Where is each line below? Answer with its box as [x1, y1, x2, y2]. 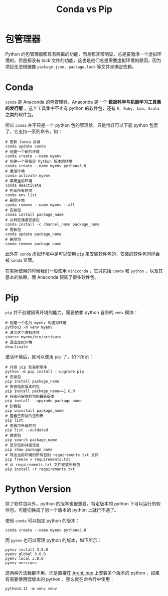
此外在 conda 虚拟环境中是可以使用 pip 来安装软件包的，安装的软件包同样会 [5, 251, 160, 257]
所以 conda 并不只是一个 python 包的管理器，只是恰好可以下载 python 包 [5, 122, 154, 128]
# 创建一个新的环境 [5, 149, 40, 154]
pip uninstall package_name [5, 408, 64, 413]
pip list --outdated [5, 427, 49, 432]
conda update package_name [5, 232, 62, 237]
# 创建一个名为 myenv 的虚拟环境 [5, 320, 67, 325]
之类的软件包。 [5, 111, 36, 117]
